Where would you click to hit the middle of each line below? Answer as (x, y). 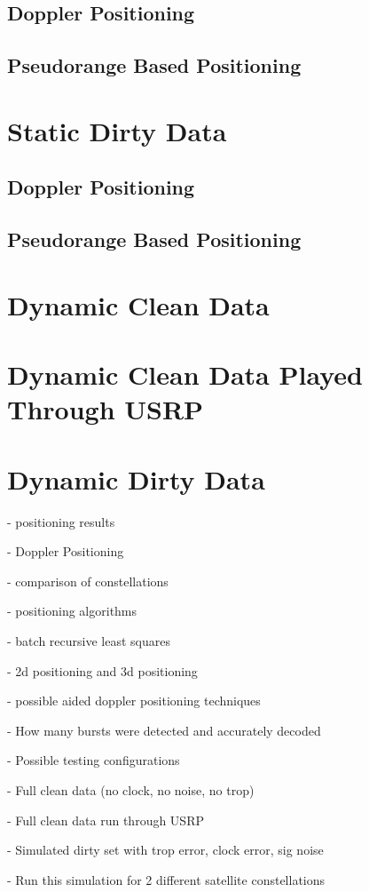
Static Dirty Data (117, 130)
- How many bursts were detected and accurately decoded (164, 730)
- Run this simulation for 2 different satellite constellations (166, 879)
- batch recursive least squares (89, 640)
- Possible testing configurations (94, 760)
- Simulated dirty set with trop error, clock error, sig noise (165, 850)
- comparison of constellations (88, 581)
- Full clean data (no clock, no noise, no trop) (131, 789)
